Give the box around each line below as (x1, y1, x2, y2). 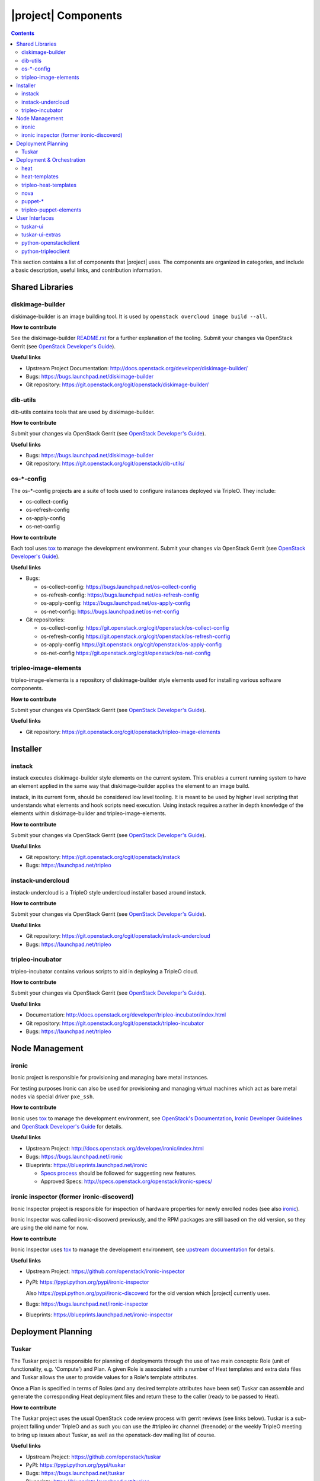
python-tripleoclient (21, 248, 71, 255)
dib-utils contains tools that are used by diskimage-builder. (11, 408, 155, 415)
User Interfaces (16, 214, 55, 222)
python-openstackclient (21, 239, 80, 246)
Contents (11, 30, 35, 37)
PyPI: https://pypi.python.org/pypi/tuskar (25, 1461, 126, 1469)
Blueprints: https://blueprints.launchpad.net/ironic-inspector (25, 1311, 173, 1318)
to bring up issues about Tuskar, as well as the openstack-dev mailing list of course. (11, 1431, 216, 1438)
